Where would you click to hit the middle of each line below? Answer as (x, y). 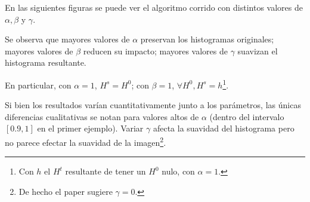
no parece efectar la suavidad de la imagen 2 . (86, 141)
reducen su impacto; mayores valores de (156, 51)
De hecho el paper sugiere (66, 191)
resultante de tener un (106, 171)
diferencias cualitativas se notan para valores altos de (102, 116)
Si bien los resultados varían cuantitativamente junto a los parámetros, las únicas (153, 105)
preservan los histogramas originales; (207, 39)
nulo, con (178, 171)
